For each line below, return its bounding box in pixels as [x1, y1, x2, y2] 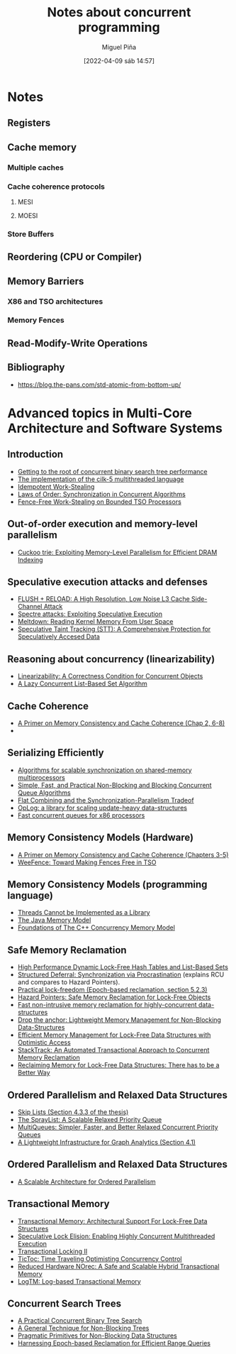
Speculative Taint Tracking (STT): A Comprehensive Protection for [17, 625, 211, 634]
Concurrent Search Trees [7, 1298, 122, 1310]
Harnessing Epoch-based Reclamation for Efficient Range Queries [17, 1339, 211, 1348]
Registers [7, 117, 51, 129]
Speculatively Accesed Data [17, 632, 101, 641]
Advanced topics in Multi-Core [7, 405, 193, 421]
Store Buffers [7, 229, 55, 238]
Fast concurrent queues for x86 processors [17, 810, 145, 820]
